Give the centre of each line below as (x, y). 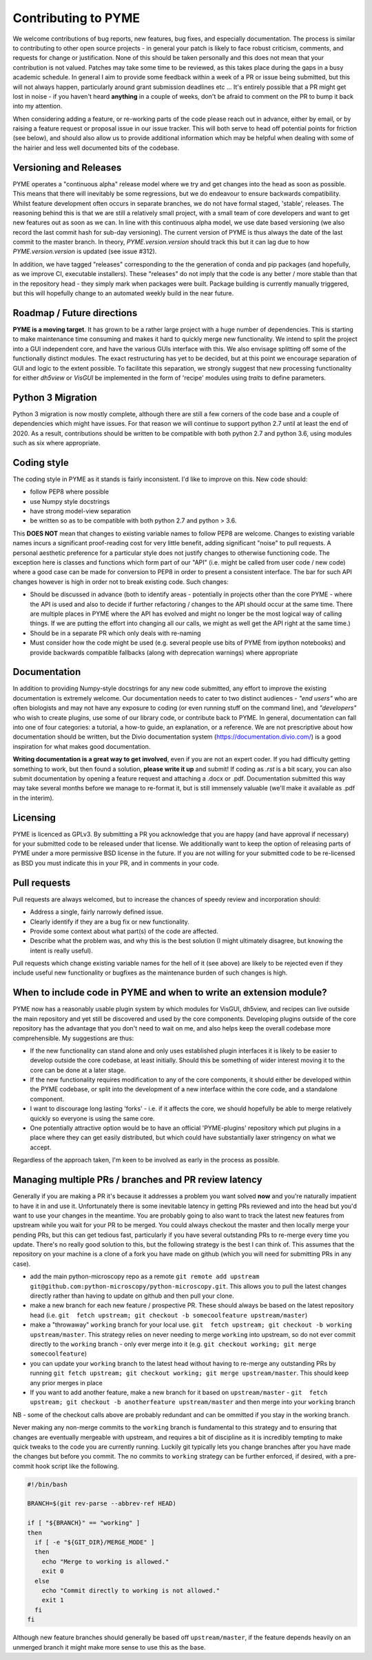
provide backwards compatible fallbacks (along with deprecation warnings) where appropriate (164, 652)
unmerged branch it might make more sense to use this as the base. (109, 1647)
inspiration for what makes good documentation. (82, 746)
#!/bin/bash (48, 1484)
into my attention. (38, 106)
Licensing (34, 818)
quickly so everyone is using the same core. (92, 1118)
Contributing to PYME (76, 18)
